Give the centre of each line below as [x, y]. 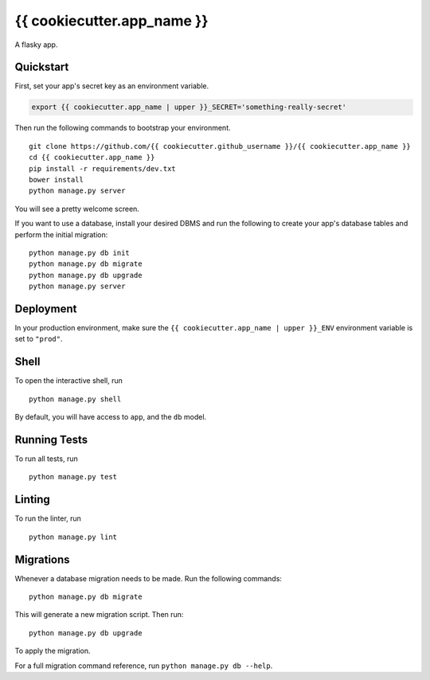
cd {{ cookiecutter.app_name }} [92, 158]
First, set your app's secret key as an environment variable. [112, 86]
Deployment [46, 309]
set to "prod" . [39, 339]
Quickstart [42, 67]
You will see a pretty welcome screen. [77, 209]
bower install [56, 180]
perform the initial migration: [61, 234]
